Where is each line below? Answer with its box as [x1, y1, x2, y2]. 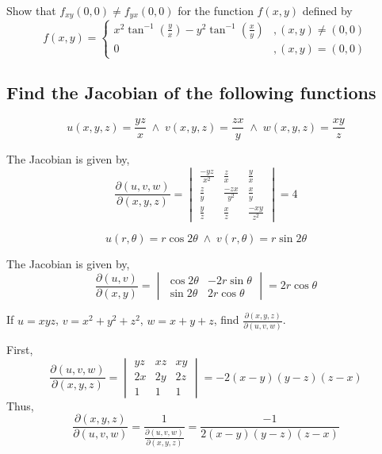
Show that [6, 2, 56, 18]
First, [6, 341, 33, 358]
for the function [178, 2, 254, 18]
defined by [302, 2, 353, 18]
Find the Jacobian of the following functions [6, 80, 376, 105]
